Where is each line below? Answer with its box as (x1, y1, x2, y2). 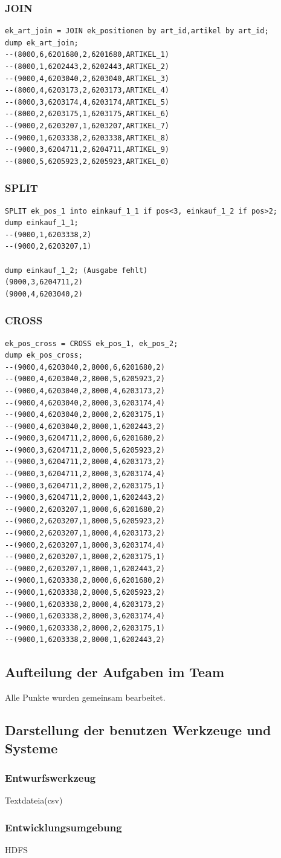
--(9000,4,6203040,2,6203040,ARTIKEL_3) (5, 74, 170, 83)
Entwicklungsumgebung (5, 819, 122, 834)
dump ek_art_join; (5, 38, 79, 47)
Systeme (5, 738, 58, 757)
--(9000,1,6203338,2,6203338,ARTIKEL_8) (5, 133, 170, 142)
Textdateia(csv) (5, 794, 63, 807)
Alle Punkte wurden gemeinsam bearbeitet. (5, 691, 166, 704)
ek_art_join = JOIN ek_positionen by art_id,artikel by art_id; (5, 27, 269, 36)
